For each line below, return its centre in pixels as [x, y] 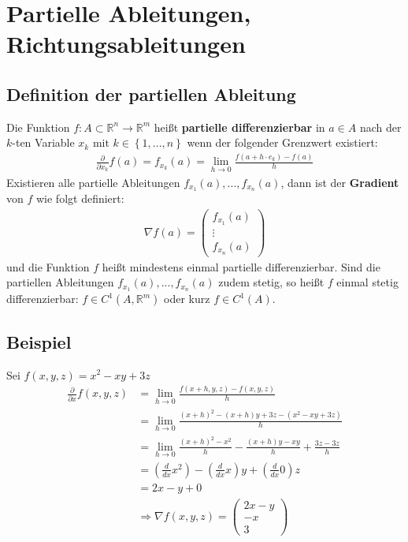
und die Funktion [48, 266]
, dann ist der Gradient [340, 182]
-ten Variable [43, 142]
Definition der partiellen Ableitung [151, 93]
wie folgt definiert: [80, 198]
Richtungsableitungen [126, 44]
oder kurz [187, 299]
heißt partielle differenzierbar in [239, 127]
